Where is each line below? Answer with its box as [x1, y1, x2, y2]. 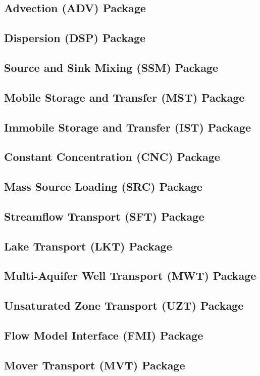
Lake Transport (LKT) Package [4, 238, 172, 254]
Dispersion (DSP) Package [4, 30, 146, 46]
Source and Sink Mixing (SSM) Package [4, 59, 219, 75]
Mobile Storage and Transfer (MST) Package [4, 89, 245, 105]
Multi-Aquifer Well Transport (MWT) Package [4, 268, 256, 283]
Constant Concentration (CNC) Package [4, 149, 220, 164]
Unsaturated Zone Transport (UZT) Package [4, 298, 244, 313]
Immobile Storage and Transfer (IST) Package [4, 119, 251, 135]
